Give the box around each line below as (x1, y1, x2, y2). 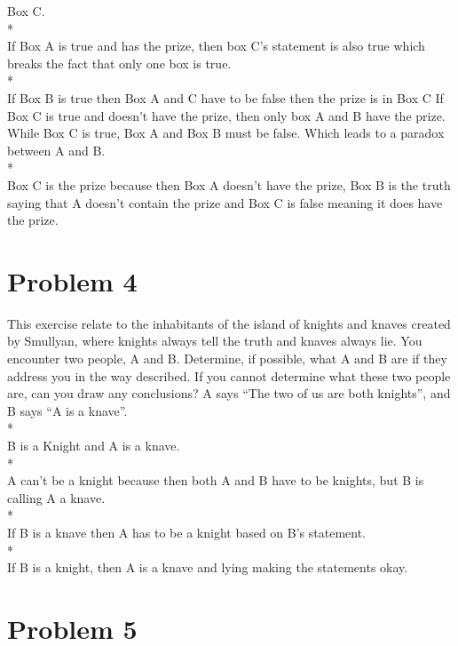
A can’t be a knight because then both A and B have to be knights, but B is (7, 471, 424, 490)
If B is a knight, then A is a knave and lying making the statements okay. (7, 558, 408, 577)
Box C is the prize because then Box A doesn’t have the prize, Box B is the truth (7, 175, 451, 194)
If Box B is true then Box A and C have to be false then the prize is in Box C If (7, 88, 444, 107)
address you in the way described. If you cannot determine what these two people (7, 366, 451, 385)
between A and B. (7, 140, 106, 159)
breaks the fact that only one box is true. (7, 53, 232, 72)
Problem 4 (7, 262, 138, 299)
